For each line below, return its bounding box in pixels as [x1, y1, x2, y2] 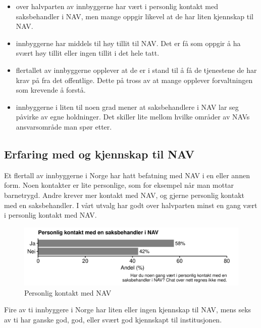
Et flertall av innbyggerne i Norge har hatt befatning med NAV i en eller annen [4, 170, 250, 180]
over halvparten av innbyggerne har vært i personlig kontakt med [16, 1, 218, 11]
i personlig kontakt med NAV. [4, 210, 97, 220]
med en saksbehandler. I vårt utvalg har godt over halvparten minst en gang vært [4, 199, 257, 210]
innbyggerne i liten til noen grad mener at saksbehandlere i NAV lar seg [16, 101, 239, 112]
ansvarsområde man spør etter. [16, 121, 112, 132]
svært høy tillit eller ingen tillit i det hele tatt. [16, 48, 160, 58]
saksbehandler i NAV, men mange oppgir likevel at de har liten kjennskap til [16, 11, 253, 21]
